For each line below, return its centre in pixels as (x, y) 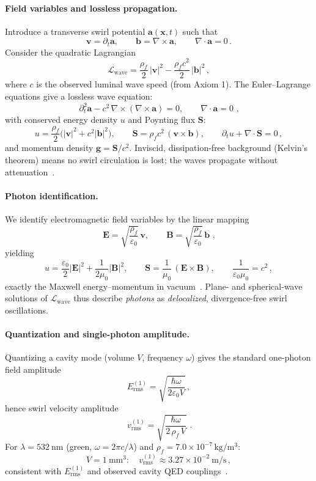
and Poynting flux (162, 119)
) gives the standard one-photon (251, 357)
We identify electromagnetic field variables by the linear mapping (127, 219)
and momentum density (49, 148)
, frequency (163, 357)
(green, (79, 446)
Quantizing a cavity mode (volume (70, 357)
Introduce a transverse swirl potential (75, 31)
